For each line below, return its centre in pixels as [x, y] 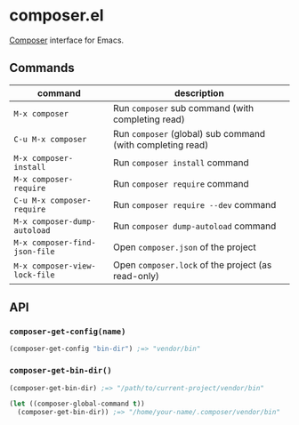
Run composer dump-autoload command [194, 226]
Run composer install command [181, 163]
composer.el [57, 16]
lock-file [34, 275]
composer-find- [64, 242]
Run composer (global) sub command [189, 133]
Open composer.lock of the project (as [192, 265]
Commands [42, 68]
